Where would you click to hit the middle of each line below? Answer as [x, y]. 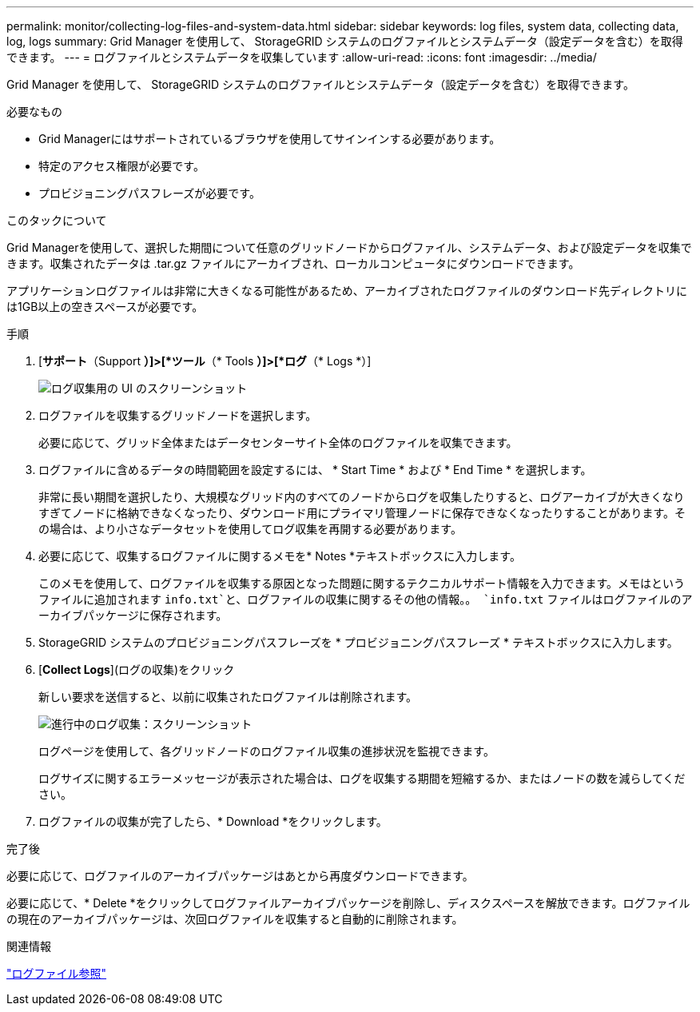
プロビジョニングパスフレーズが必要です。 [149, 193]
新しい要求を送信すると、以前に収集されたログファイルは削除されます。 [228, 697]
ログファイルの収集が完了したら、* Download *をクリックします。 [213, 821]
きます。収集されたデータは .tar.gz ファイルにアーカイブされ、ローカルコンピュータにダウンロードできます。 [293, 263]
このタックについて [57, 220]
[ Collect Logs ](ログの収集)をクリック [137, 669]
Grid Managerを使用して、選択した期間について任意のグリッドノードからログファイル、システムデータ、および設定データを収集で [349, 247]
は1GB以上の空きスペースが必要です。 [105, 307]
